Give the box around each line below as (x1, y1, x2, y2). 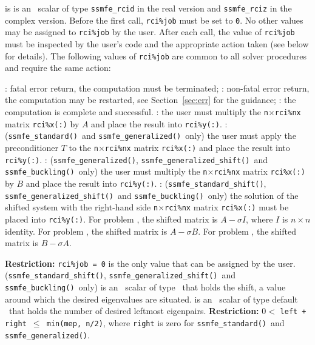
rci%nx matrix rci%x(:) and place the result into (104, 141, 290, 153)
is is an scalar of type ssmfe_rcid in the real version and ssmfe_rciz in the (5, 2, 292, 14)
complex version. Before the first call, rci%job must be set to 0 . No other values (5, 13, 303, 26)
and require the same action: (5, 61, 111, 74)
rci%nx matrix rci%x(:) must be (164, 201, 289, 213)
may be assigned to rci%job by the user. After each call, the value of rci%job (5, 25, 295, 38)
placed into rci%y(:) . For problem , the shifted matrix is (5, 212, 218, 225)
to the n (69, 141, 98, 153)
